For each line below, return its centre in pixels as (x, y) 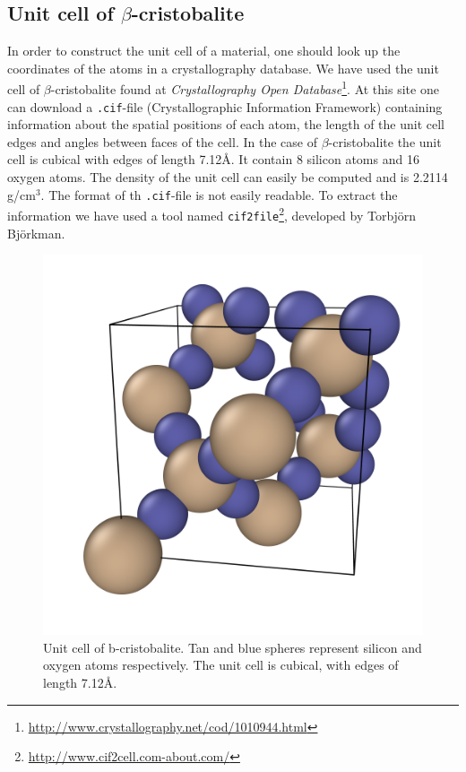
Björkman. (36, 233)
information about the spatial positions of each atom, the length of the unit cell (226, 124)
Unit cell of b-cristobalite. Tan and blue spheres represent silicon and (233, 647)
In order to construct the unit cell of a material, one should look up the (204, 51)
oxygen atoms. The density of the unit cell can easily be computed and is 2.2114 (228, 177)
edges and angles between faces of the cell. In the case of (162, 141)
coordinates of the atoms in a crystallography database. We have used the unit (223, 68)
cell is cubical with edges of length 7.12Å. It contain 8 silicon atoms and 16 (213, 159)
